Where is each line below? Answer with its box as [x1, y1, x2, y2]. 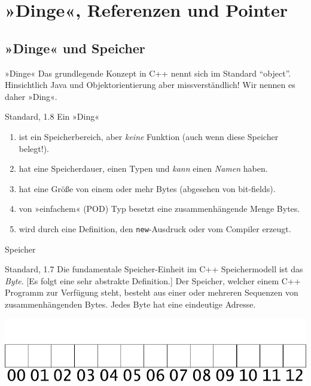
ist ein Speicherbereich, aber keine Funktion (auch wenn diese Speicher [19, 130, 279, 142]
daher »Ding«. [5, 90, 57, 102]
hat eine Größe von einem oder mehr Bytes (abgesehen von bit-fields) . [19, 182, 276, 194]
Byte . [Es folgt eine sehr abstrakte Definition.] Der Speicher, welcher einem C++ [5, 274, 301, 287]
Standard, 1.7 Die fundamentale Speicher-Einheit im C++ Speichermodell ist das [5, 263, 303, 275]
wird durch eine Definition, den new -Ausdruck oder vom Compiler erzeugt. [19, 222, 291, 235]
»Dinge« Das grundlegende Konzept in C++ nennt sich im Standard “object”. [5, 66, 291, 79]
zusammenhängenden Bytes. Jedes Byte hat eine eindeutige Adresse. [5, 297, 256, 310]
